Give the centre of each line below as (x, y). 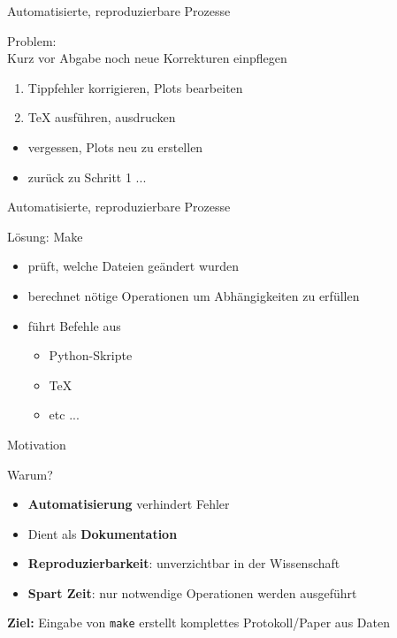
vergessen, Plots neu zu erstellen (115, 146)
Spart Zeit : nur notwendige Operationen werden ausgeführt (192, 592)
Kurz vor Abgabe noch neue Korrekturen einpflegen (147, 58)
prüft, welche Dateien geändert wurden (134, 266)
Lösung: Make (45, 236)
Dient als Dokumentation (103, 533)
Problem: (32, 40)
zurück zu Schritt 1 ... (87, 177)
